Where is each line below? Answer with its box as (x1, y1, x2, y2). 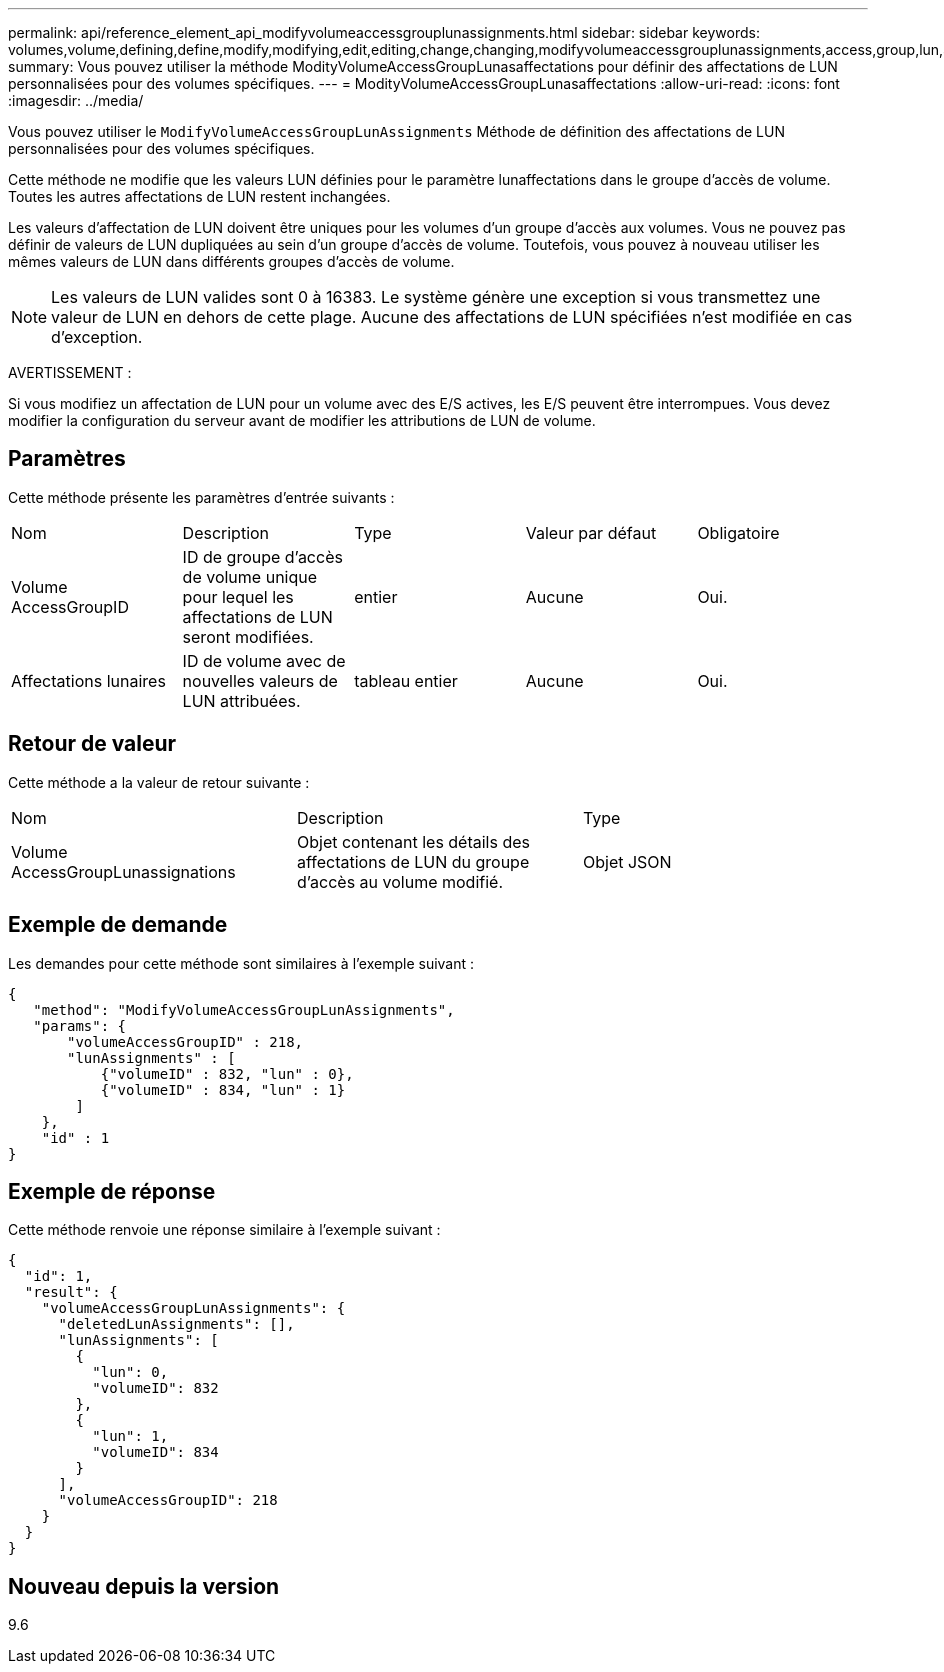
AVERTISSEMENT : (8, 364, 132, 381)
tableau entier (354, 670, 458, 691)
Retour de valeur (8, 731, 177, 757)
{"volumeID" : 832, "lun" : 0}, (100, 1065, 354, 1082)
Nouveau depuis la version (8, 1573, 280, 1599)
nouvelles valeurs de (182, 670, 338, 691)
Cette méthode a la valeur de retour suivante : (8, 773, 310, 791)
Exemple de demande (8, 912, 228, 938)
